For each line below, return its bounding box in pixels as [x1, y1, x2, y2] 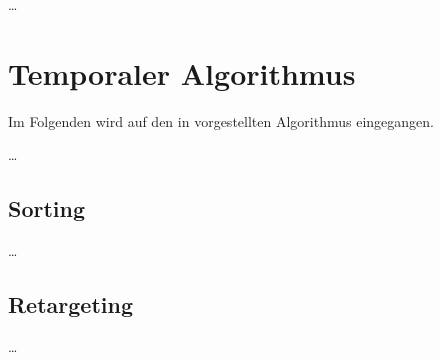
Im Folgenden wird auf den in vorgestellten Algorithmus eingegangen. [8, 110, 434, 131]
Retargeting [8, 289, 133, 320]
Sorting [8, 193, 86, 224]
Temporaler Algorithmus [8, 52, 356, 93]
